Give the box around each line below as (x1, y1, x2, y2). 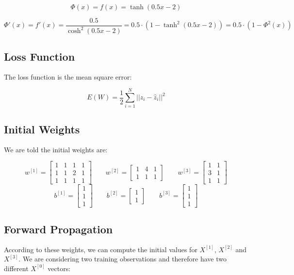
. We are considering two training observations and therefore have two (18, 254, 227, 264)
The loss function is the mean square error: (4, 71, 132, 81)
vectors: (48, 263, 71, 273)
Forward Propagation (4, 221, 113, 236)
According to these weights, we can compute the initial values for (4, 244, 197, 254)
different (4, 263, 29, 273)
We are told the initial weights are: (4, 144, 108, 154)
